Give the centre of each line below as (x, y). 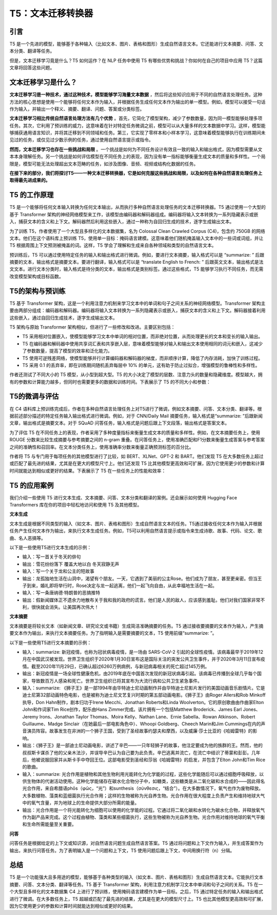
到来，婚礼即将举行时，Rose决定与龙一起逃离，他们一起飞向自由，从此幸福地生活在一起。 (122, 586)
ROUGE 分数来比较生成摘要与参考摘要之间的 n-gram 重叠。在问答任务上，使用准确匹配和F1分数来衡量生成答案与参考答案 (137, 440)
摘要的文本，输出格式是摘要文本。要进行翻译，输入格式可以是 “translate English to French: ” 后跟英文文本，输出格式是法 (136, 262)
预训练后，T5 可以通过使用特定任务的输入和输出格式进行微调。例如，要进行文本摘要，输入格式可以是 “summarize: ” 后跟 (137, 255)
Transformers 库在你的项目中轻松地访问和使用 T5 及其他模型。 (76, 505)
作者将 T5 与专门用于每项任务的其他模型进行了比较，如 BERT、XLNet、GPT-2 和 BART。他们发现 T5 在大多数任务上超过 (136, 456)
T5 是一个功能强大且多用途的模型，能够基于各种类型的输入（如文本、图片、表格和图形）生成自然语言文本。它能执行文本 (136, 877)
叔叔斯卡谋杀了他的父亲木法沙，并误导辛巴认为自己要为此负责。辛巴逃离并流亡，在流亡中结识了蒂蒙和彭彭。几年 (141, 752)
